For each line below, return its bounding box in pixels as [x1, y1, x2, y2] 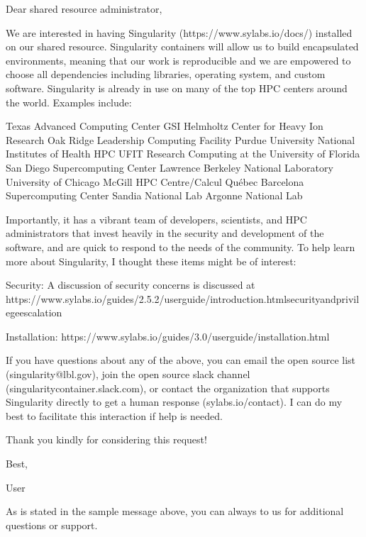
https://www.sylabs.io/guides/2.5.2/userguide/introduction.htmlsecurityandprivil [6, 291, 360, 306]
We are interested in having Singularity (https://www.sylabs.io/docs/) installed [6, 25, 353, 40]
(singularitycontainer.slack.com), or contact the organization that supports [6, 380, 330, 395]
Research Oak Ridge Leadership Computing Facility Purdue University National [6, 132, 355, 147]
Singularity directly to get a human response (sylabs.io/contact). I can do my [6, 394, 343, 409]
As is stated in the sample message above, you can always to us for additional [6, 504, 344, 519]
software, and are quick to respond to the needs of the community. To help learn [6, 239, 355, 254]
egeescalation [6, 305, 62, 320]
